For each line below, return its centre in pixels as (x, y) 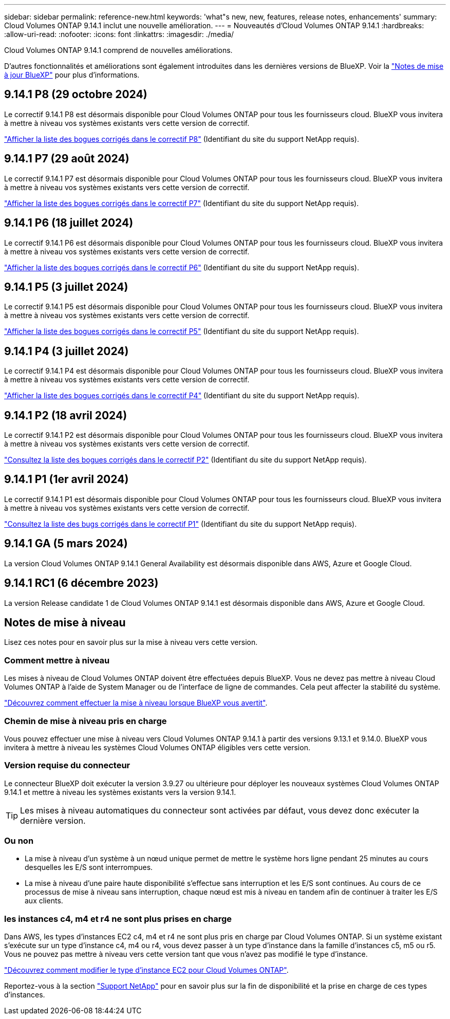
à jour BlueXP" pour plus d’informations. (72, 75)
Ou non (19, 841)
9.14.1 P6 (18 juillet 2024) (69, 223)
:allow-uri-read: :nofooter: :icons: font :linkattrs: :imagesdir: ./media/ (119, 34)
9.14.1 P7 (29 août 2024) (67, 159)
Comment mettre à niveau (57, 660)
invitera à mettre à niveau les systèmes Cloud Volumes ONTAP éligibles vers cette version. (157, 747)
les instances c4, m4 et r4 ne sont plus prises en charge (118, 919)
